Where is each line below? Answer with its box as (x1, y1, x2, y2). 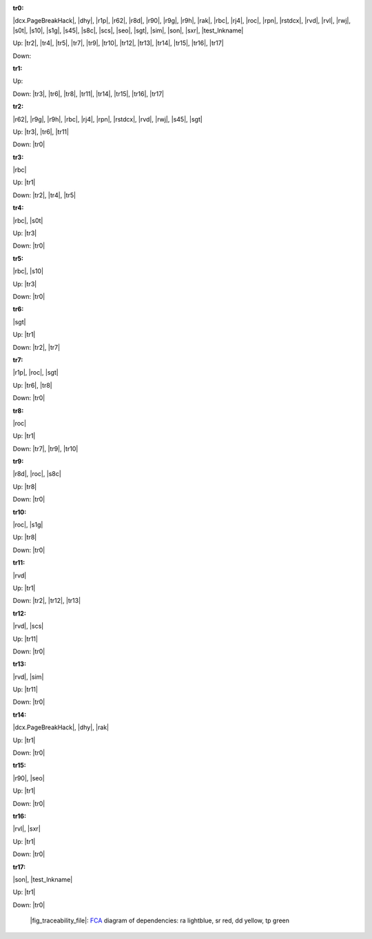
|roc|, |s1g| (12, 521, 43, 529)
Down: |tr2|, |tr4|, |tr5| (12, 190, 76, 199)
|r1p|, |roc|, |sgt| (12, 368, 59, 377)
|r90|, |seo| (12, 773, 45, 782)
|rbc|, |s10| (12, 267, 44, 275)
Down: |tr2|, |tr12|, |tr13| (12, 597, 81, 605)
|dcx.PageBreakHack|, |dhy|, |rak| (12, 723, 110, 731)
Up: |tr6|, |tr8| (12, 381, 53, 389)
